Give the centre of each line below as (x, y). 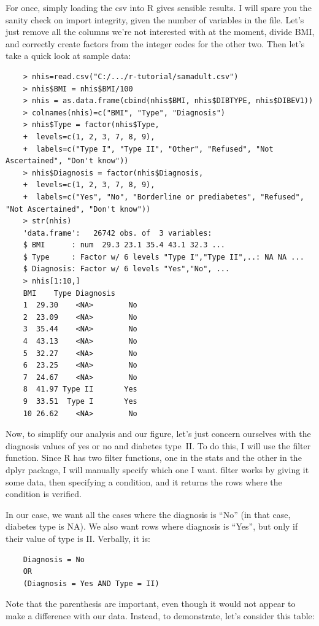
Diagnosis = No (54, 559)
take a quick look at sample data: (68, 56)
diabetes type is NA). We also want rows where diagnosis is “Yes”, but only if (152, 526)
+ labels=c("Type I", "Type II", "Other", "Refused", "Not (148, 149)
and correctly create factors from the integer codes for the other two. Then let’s (155, 43)
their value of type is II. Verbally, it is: (78, 538)
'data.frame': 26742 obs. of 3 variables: (117, 233)
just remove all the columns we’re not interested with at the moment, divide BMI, (160, 32)
